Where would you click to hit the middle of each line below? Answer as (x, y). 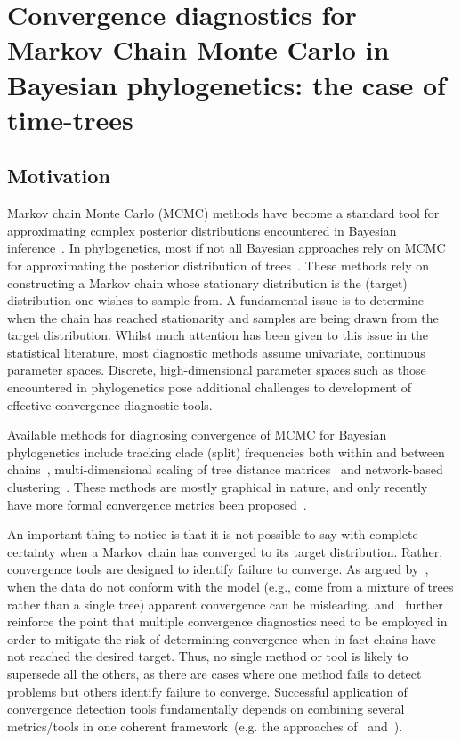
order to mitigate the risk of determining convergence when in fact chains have (222, 638)
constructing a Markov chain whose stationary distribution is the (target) (207, 282)
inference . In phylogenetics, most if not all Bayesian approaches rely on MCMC (226, 248)
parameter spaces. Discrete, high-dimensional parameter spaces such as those (217, 370)
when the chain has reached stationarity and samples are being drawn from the (223, 317)
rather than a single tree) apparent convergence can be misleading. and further (225, 604)
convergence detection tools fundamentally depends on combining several (206, 709)
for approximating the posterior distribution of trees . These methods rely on (218, 265)
